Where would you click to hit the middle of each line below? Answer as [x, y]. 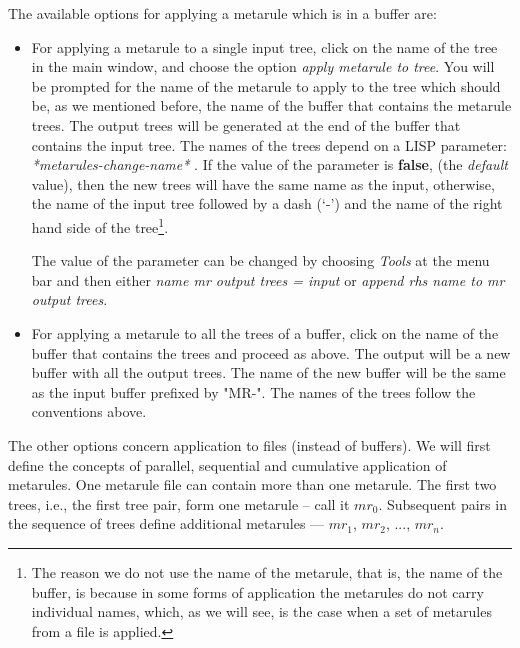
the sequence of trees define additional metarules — [166, 523]
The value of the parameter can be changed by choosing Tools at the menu [260, 260]
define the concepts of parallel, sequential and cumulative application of [227, 464]
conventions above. [89, 411]
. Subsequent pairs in [442, 503]
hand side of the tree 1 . [100, 225]
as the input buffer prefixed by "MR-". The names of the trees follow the [253, 391]
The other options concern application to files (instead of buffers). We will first [249, 444]
